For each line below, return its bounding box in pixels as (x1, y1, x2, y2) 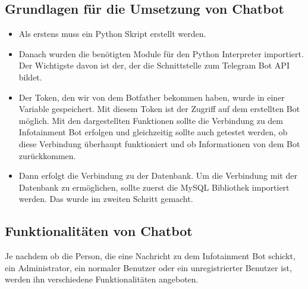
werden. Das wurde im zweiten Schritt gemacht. (18, 192, 193, 205)
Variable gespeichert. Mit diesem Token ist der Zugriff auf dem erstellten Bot (18, 102, 300, 115)
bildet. (18, 70, 42, 83)
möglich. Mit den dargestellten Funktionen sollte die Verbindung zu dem (18, 114, 283, 126)
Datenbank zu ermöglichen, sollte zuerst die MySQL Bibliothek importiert (18, 181, 290, 193)
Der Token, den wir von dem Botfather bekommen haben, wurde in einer (18, 91, 285, 103)
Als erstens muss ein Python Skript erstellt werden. (18, 27, 206, 40)
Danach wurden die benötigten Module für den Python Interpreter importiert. (18, 47, 304, 60)
